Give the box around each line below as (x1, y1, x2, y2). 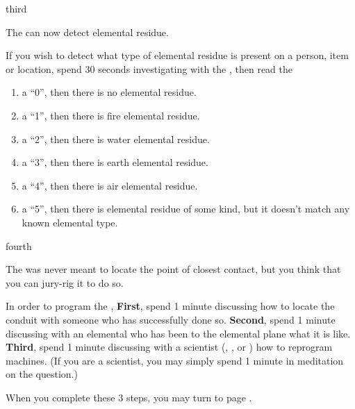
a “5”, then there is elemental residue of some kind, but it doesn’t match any (22, 201, 350, 216)
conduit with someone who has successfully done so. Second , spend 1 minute (6, 312, 336, 326)
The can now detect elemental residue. (6, 24, 169, 39)
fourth (6, 238, 32, 253)
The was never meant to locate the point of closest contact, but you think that (6, 262, 341, 276)
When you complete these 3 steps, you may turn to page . (6, 390, 252, 404)
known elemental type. (22, 215, 118, 229)
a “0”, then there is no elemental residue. (22, 85, 197, 99)
